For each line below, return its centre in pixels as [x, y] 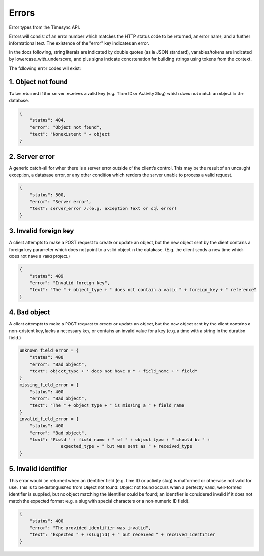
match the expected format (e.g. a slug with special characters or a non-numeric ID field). [99, 501]
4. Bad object [30, 313]
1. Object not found [38, 82]
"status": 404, [48, 120]
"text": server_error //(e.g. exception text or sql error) [103, 208]
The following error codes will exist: [45, 68]
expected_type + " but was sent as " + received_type [126, 446]
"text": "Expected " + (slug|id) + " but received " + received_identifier [122, 534]
